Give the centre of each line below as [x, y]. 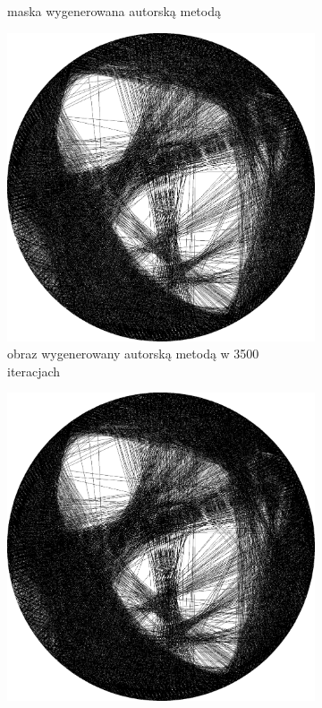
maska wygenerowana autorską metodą [114, 11]
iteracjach [34, 371]
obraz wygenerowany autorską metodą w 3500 [133, 354]
